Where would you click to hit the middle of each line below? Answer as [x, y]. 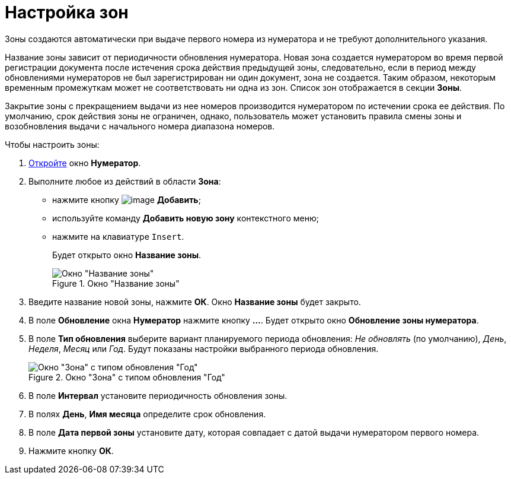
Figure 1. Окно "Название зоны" [116, 283]
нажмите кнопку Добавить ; [127, 199]
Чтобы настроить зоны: [52, 144]
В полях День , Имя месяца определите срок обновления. [147, 414]
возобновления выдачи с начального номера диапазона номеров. [140, 126]
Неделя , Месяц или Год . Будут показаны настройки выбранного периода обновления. [204, 348]
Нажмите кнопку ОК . [71, 451]
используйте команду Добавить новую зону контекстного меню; [186, 218]
